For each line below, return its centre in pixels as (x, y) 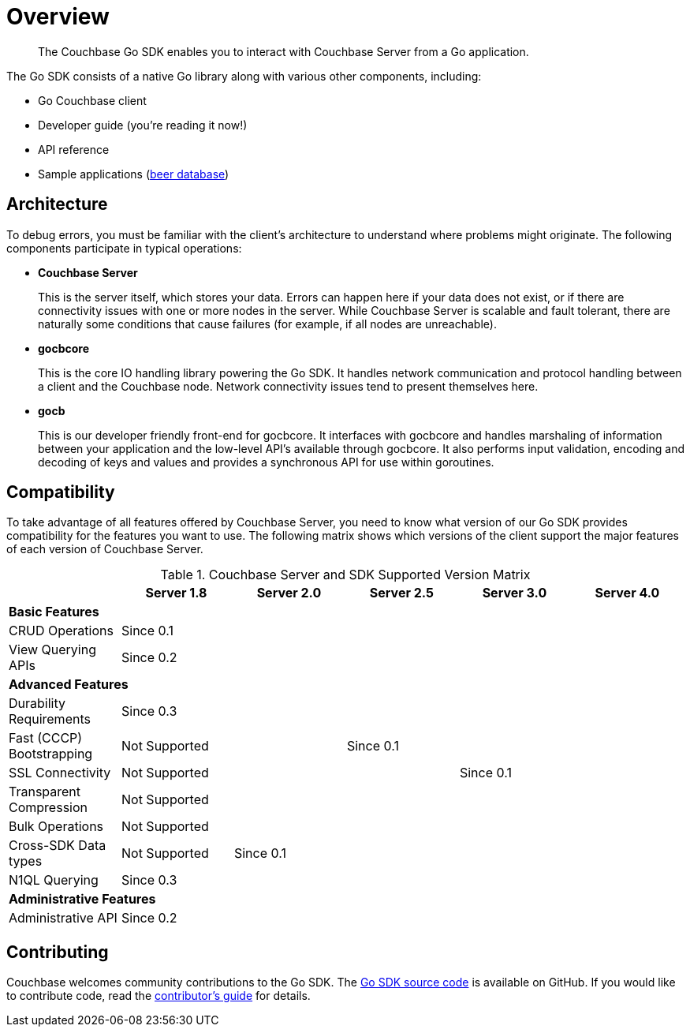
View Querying (52, 650)
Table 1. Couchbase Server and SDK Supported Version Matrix (345, 575)
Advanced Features (69, 685)
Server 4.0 (627, 593)
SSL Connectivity (60, 773)
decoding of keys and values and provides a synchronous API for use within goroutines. (266, 462)
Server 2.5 (402, 593)
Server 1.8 (176, 593)
